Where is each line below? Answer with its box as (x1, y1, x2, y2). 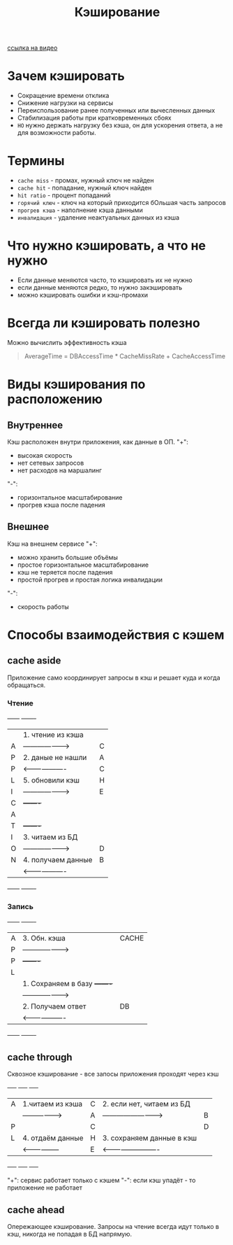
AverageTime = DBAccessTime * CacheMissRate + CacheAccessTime (24, 351, 225, 360)
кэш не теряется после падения (17, 568, 113, 576)
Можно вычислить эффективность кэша (7, 338, 127, 346)
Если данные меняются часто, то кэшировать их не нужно (17, 276, 193, 284)
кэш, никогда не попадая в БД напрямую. (7, 1230, 133, 1238)
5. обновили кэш (23, 775, 80, 785)
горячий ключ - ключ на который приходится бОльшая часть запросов (17, 199, 227, 207)
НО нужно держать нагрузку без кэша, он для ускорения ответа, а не (17, 121, 223, 129)
